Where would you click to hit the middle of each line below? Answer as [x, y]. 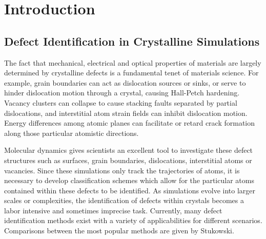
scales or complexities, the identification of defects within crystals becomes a [124, 200]
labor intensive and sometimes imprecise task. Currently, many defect [113, 210]
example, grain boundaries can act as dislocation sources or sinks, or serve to [125, 82]
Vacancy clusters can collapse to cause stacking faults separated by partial [121, 102]
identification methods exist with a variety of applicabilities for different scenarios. [133, 220]
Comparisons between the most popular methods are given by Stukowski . [119, 231]
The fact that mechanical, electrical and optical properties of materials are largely [133, 62]
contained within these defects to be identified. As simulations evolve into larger [130, 190]
